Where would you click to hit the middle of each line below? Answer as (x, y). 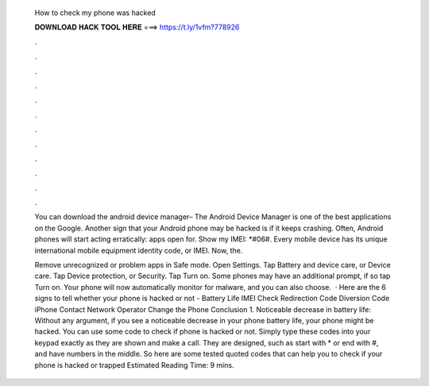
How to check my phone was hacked (95, 13)
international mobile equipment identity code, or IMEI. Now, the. (139, 250)
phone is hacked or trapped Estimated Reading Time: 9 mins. (134, 365)
